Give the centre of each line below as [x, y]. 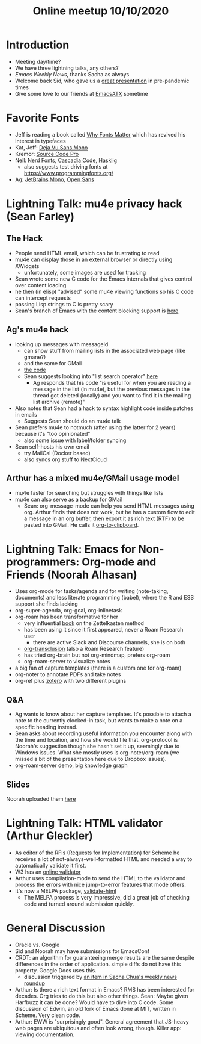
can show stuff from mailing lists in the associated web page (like [105, 350]
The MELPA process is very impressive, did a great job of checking [107, 897]
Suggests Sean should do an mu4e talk [72, 421]
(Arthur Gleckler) [49, 836]
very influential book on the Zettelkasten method [84, 623]
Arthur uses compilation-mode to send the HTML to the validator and [100, 878]
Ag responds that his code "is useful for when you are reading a [112, 382]
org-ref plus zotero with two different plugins [70, 681]
